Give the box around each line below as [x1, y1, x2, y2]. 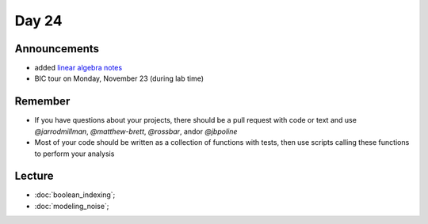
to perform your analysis [34, 149, 115, 158]
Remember [14, 95, 71, 108]
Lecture [14, 169, 55, 183]
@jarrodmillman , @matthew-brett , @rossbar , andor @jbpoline [34, 127, 238, 136]
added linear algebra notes [34, 63, 123, 73]
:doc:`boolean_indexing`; [34, 190, 116, 199]
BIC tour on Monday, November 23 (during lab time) [34, 74, 204, 83]
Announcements [14, 42, 99, 55]
